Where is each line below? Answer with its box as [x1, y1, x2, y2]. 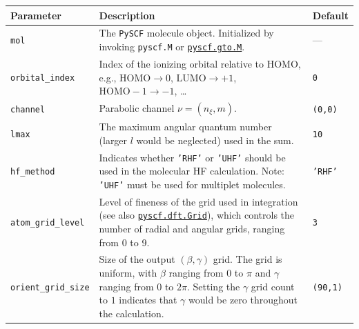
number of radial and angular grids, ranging [99, 221, 285, 236]
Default [312, 8, 349, 22]
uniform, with [99, 266, 157, 280]
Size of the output [99, 252, 175, 266]
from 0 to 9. [99, 235, 150, 249]
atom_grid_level [10, 218, 85, 228]
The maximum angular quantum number [99, 119, 272, 134]
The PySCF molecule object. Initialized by [99, 26, 274, 40]
